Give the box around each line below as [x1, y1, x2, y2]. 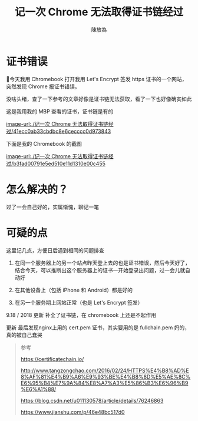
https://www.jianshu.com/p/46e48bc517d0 [20, 408, 125, 415]
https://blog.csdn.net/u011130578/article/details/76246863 [20, 397, 164, 404]
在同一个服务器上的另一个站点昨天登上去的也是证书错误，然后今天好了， [14, 259, 190, 266]
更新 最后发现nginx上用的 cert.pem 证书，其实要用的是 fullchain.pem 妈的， [6, 324, 190, 331]
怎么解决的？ [6, 183, 69, 196]
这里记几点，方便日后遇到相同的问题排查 [6, 246, 104, 253]
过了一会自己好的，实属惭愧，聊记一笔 [6, 203, 99, 210]
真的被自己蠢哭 [6, 331, 42, 338]
